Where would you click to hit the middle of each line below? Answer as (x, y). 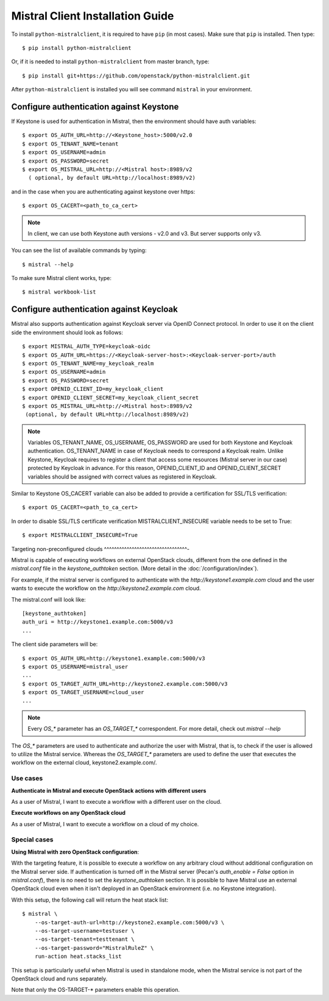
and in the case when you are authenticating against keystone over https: (103, 191)
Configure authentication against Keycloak (94, 310)
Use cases (27, 778)
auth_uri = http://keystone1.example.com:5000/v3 (98, 622)
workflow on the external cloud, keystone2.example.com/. (84, 763)
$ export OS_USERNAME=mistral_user (75, 666)
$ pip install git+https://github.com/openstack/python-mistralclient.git (136, 76)
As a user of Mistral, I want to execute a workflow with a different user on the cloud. (116, 801)
